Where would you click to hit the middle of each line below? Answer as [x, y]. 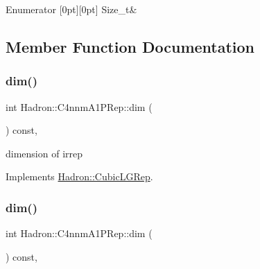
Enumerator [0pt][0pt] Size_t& [71, 9]
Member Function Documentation [130, 46]
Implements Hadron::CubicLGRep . [79, 176]
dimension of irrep [44, 153]
